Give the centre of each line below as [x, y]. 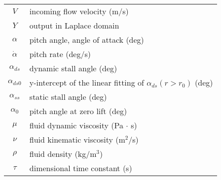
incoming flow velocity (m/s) [79, 11]
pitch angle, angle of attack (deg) [87, 40]
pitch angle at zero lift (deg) [78, 111]
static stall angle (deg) [68, 97]
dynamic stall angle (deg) [73, 68]
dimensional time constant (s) [81, 168]
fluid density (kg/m [63, 154]
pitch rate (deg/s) [60, 54]
